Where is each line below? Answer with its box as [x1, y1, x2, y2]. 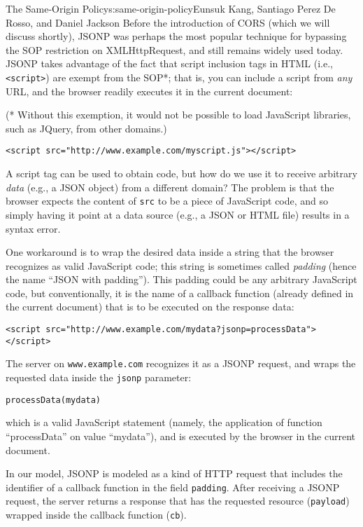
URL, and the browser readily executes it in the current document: [6, 83, 293, 98]
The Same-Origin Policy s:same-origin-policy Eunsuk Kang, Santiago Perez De [6, 1, 336, 15]
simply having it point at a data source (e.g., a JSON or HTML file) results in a [6, 207, 350, 221]
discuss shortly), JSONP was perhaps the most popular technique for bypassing [6, 29, 347, 43]
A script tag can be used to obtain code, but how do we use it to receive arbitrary [6, 166, 357, 181]
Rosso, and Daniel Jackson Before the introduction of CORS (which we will [6, 15, 330, 29]
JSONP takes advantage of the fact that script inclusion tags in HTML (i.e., [6, 56, 333, 71]
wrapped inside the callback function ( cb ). [6, 507, 187, 522]
